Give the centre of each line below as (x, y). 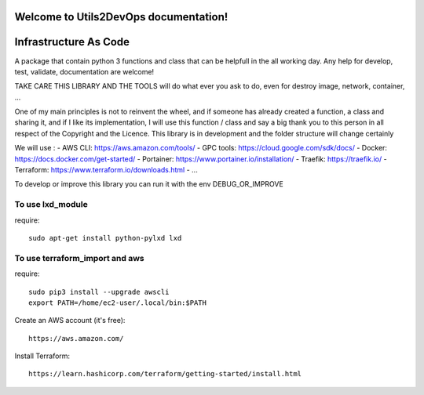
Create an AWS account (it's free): (70, 321)
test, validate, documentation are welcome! (84, 71)
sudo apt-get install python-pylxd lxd (105, 238)
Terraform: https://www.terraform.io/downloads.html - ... (106, 170)
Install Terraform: (42, 356)
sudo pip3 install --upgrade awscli (99, 292)
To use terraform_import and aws (79, 258)
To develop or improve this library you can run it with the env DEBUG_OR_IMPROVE (149, 184)
